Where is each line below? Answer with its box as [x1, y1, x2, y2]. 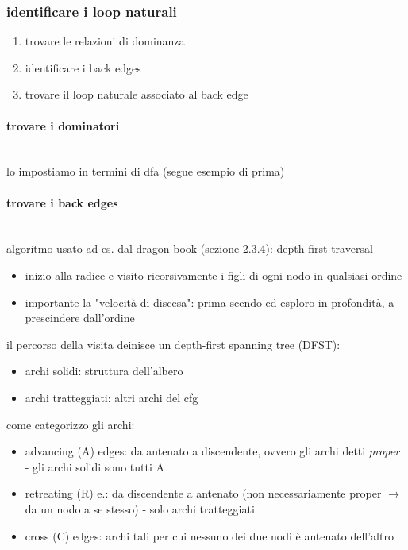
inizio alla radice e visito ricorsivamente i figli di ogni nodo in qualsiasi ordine [25, 266, 402, 283]
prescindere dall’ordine [25, 309, 135, 326]
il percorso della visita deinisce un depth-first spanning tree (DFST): [6, 335, 341, 352]
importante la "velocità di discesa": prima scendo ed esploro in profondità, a [25, 293, 395, 310]
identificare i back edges [25, 59, 141, 76]
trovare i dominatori [6, 117, 120, 134]
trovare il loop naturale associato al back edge [25, 86, 248, 103]
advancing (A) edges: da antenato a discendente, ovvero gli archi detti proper [25, 443, 400, 459]
